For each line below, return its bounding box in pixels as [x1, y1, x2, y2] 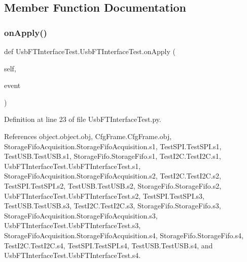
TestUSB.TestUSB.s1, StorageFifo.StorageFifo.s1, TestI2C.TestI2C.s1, [4, 151, 221, 161]
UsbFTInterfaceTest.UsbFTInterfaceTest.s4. [4, 250, 141, 260]
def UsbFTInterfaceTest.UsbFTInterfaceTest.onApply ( [4, 46, 175, 56]
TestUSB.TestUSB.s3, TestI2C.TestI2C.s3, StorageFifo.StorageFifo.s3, [4, 200, 221, 211]
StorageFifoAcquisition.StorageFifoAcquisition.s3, [4, 210, 158, 221]
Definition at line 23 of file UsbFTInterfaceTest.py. [4, 114, 161, 124]
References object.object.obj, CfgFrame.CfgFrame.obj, [4, 130, 172, 141]
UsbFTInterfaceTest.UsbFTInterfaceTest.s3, [4, 220, 141, 231]
